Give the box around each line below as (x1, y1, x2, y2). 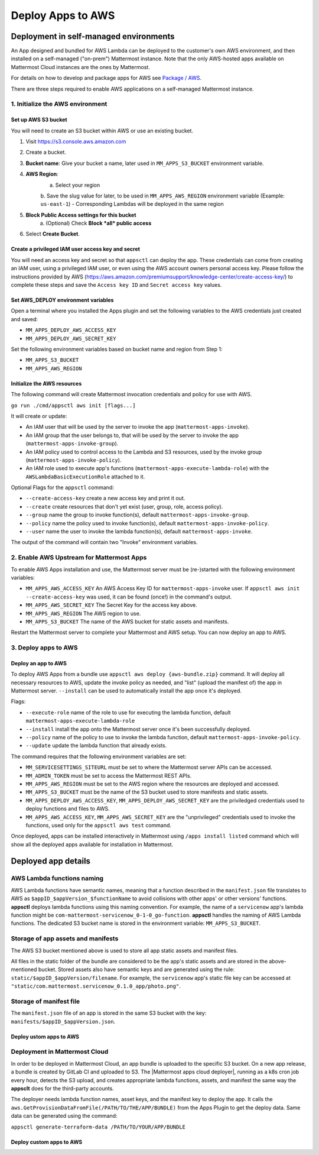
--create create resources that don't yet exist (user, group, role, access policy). (25, 503, 223, 510)
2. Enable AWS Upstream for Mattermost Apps (11, 554, 147, 562)
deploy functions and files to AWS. (25, 805, 110, 813)
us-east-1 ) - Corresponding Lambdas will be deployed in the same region (40, 200, 224, 208)
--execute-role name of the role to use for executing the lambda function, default (25, 708, 231, 716)
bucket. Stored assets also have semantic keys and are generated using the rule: (38, 966, 235, 973)
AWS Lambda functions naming (11, 874, 103, 882)
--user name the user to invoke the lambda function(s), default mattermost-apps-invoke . (25, 528, 253, 535)
